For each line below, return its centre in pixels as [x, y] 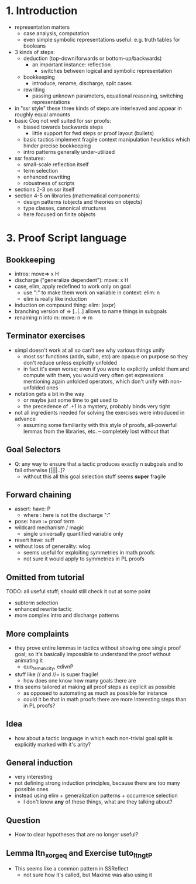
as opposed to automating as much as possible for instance [95, 693]
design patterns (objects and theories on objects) [83, 201]
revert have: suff [34, 540]
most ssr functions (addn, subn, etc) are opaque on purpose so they [106, 356]
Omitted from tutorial [45, 577]
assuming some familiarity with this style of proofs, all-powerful [100, 425]
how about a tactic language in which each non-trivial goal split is [94, 738]
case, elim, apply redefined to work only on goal [73, 286]
